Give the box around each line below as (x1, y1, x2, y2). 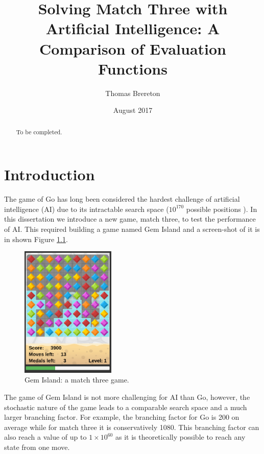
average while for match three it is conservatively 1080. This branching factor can (4, 421, 259, 432)
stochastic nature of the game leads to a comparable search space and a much (4, 401, 247, 412)
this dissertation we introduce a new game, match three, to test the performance (4, 213, 256, 224)
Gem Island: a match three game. (25, 374, 129, 385)
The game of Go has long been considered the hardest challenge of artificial (4, 194, 240, 204)
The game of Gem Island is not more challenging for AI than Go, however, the (4, 392, 250, 402)
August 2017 (113, 105, 153, 115)
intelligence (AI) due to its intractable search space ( (4, 203, 169, 214)
